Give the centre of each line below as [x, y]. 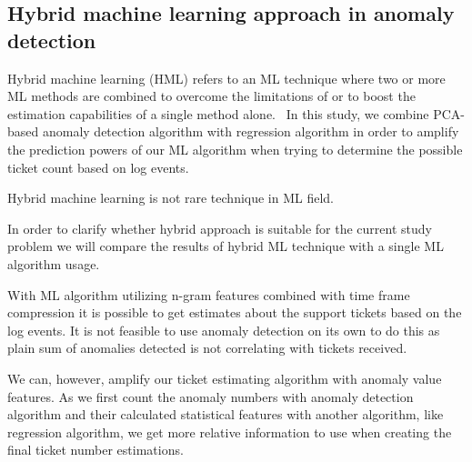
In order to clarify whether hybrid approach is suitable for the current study [220, 228]
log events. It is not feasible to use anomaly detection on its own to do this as [224, 330]
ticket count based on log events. [98, 167]
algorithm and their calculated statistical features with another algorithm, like [226, 414]
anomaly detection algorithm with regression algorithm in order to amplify [251, 131]
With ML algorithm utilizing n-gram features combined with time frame [209, 294]
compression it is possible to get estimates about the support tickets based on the [235, 312]
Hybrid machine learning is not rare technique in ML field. [171, 198]
